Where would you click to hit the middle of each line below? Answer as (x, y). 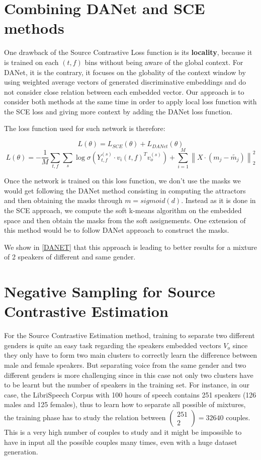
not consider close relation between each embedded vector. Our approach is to (124, 91)
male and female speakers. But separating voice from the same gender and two (125, 365)
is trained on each (31, 62)
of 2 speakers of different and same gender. (70, 257)
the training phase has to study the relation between (85, 417)
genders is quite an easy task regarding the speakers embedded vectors (113, 345)
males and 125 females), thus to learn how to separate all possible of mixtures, (125, 404)
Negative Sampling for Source (110, 291)
